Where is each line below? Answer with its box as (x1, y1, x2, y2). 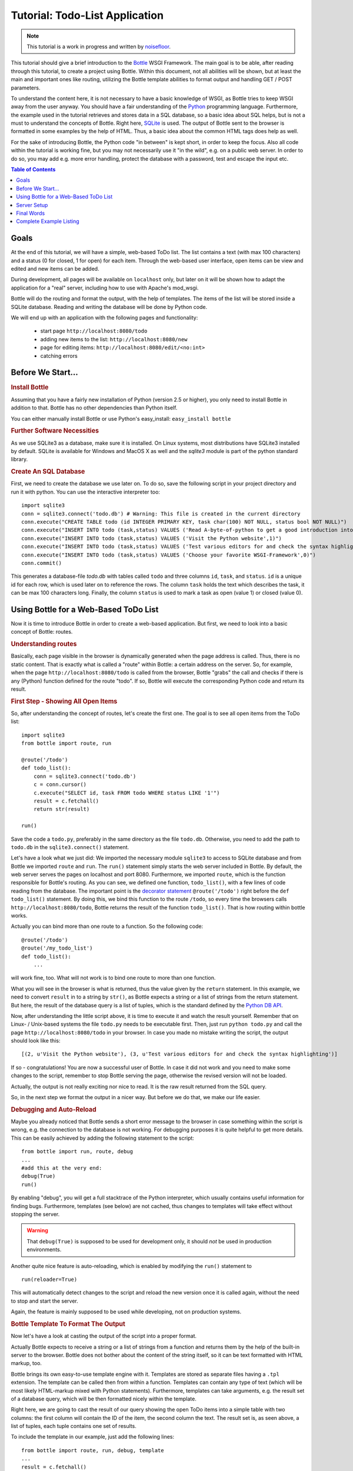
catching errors (40, 352, 78, 359)
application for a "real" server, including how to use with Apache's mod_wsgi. (11, 284, 199, 291)
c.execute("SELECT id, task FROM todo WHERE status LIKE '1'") (33, 789, 220, 796)
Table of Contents (11, 166, 56, 173)
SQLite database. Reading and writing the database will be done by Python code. (11, 303, 208, 310)
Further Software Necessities (11, 427, 99, 435)
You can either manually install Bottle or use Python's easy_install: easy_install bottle (11, 415, 231, 422)
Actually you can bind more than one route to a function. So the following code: (11, 923, 204, 930)
